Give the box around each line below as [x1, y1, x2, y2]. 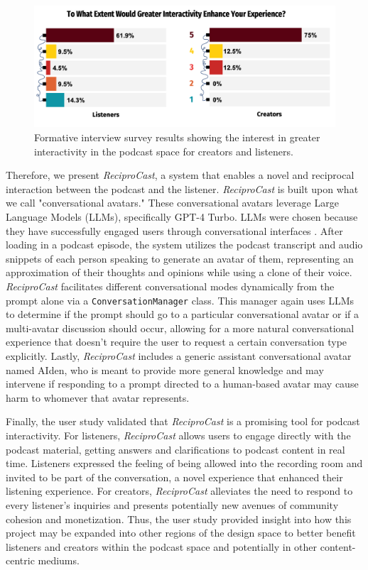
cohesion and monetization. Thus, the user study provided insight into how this [6, 511, 352, 526]
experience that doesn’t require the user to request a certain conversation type [6, 334, 347, 349]
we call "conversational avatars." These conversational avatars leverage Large [6, 195, 339, 210]
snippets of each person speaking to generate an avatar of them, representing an [6, 251, 354, 265]
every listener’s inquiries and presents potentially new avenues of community [6, 497, 339, 512]
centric [6, 553, 35, 568]
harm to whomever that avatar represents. [6, 390, 190, 405]
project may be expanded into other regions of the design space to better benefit [6, 525, 356, 540]
